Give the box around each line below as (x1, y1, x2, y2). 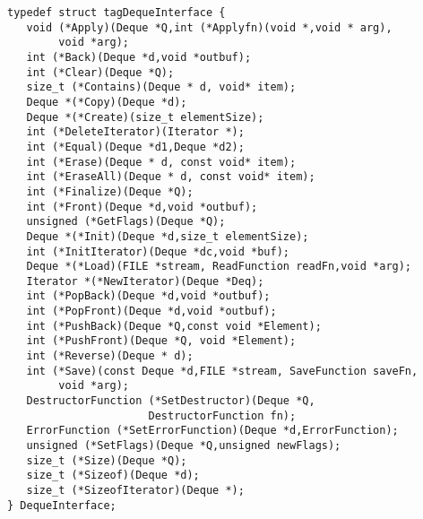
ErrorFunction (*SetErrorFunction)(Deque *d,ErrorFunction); (26, 424, 399, 437)
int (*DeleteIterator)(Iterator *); (26, 125, 245, 139)
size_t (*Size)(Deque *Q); (26, 454, 187, 467)
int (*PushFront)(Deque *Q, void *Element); (26, 334, 297, 348)
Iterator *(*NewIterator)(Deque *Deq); (26, 274, 264, 288)
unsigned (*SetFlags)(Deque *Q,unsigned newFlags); (26, 439, 341, 453)
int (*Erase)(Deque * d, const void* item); (26, 155, 297, 169)
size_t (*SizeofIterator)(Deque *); (26, 484, 245, 497)
